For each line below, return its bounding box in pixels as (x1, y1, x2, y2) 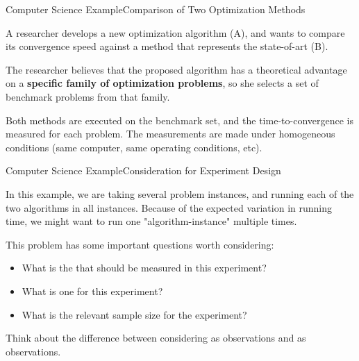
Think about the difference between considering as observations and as (6, 330, 306, 345)
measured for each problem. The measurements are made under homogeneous (6, 126, 335, 141)
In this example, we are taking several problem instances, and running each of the (6, 186, 354, 201)
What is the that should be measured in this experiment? (22, 260, 267, 275)
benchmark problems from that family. (6, 89, 170, 103)
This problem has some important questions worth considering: (6, 237, 274, 251)
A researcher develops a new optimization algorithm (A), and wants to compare (6, 25, 345, 40)
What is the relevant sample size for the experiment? (22, 307, 247, 321)
